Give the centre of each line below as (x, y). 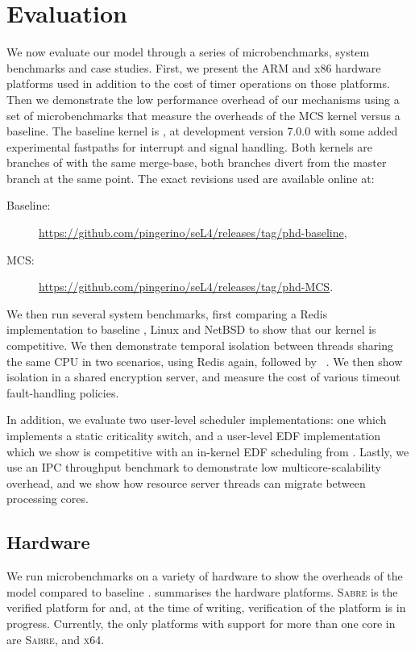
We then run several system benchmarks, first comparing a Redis (167, 313)
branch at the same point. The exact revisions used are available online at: (191, 178)
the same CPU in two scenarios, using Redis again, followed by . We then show (205, 361)
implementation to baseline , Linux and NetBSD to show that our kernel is (191, 329)
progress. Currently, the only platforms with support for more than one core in (201, 623)
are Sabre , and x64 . (56, 639)
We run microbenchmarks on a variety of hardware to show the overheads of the (205, 576)
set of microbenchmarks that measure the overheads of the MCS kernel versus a (203, 115)
